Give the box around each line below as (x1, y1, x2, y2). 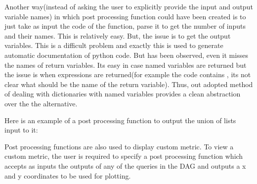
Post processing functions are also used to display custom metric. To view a (4, 141, 234, 151)
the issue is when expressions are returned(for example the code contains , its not (4, 69, 251, 80)
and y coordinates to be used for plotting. (4, 170, 131, 181)
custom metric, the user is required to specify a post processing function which (4, 151, 243, 161)
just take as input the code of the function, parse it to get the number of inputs (4, 21, 246, 31)
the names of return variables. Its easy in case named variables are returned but (4, 59, 247, 70)
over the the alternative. (4, 98, 78, 108)
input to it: (4, 125, 38, 135)
